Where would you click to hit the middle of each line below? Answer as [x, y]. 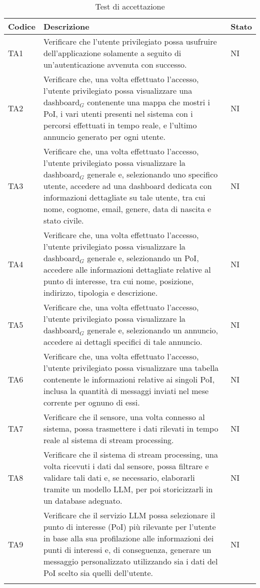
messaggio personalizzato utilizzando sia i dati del [130, 561]
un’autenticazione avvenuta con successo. [115, 64]
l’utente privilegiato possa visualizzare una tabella [131, 368]
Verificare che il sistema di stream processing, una [130, 454]
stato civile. [63, 220]
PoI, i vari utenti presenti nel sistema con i [118, 114]
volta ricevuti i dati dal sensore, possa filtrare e [126, 466]
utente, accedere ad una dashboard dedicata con [127, 186]
